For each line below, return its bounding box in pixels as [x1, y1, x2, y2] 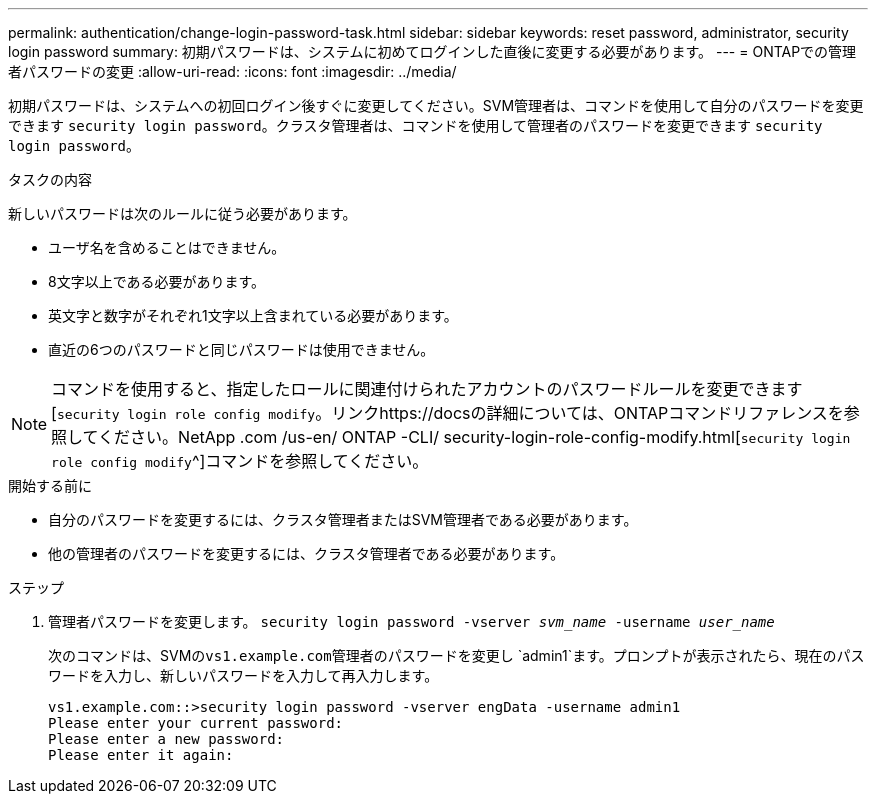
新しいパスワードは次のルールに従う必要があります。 [8, 205, 357, 222]
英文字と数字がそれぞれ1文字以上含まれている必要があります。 [48, 307, 458, 324]
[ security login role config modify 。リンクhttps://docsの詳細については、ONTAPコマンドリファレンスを [51, 403, 844, 423]
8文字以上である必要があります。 [48, 273, 266, 290]
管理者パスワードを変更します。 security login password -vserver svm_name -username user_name [48, 613, 775, 630]
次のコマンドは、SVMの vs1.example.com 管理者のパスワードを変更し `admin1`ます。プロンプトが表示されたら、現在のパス [48, 647, 865, 664]
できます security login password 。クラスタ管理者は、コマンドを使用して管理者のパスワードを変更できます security [8, 117, 823, 134]
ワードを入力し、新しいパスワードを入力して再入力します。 [48, 667, 439, 684]
